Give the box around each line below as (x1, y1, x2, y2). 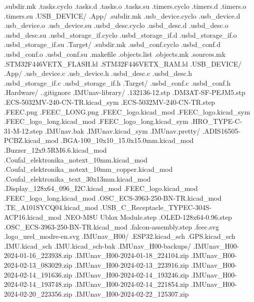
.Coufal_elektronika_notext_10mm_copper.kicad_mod (4, 164, 173, 174)
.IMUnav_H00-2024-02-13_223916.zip (74, 260, 189, 270)
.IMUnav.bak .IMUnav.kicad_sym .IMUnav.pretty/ (45, 125, 200, 136)
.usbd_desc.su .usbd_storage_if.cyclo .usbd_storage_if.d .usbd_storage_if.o (4, 29, 237, 40)
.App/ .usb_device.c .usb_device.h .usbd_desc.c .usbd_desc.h (4, 68, 192, 78)
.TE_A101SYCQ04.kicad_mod (4, 202, 98, 212)
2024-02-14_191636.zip (4, 269, 72, 279)
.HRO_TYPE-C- (190, 116, 242, 126)
